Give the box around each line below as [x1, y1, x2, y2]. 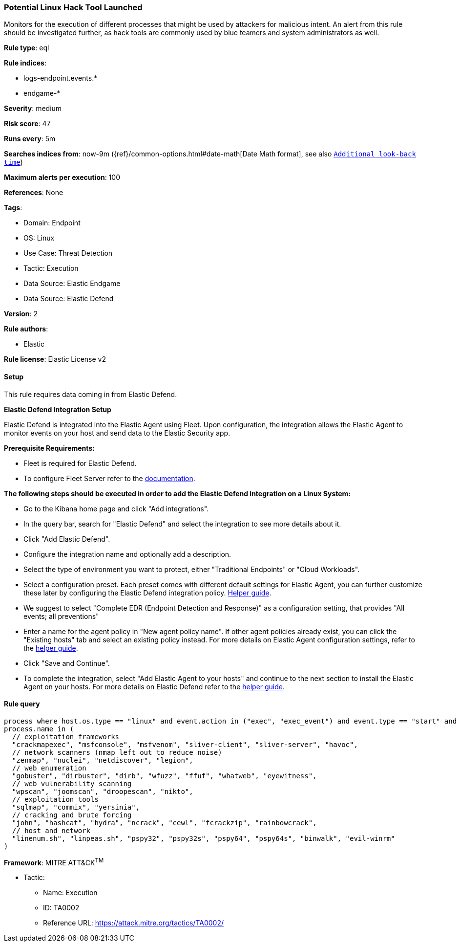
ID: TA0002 [43, 903, 80, 912]
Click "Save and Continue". [23, 659, 110, 667]
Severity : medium [4, 104, 62, 113]
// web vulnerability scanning [12, 779, 132, 788]
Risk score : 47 [4, 119, 51, 128]
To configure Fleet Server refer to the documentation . [23, 474, 195, 483]
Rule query [4, 700, 40, 708]
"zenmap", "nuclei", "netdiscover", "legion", [12, 756, 193, 764]
